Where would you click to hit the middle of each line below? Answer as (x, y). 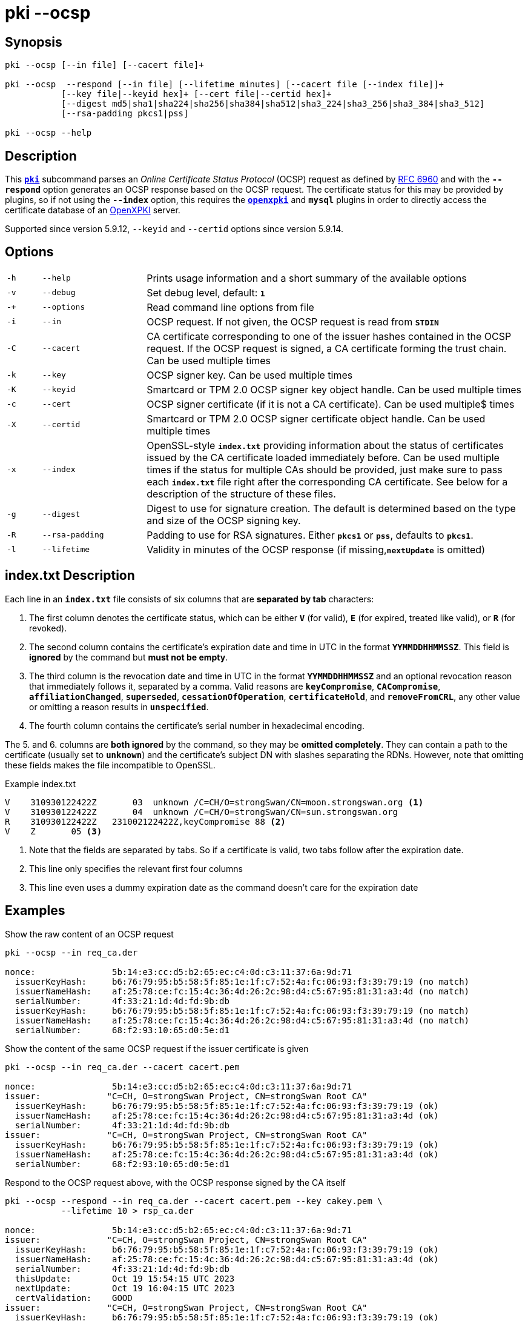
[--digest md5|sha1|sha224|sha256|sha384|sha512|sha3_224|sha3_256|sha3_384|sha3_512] (273, 104)
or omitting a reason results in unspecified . (119, 707)
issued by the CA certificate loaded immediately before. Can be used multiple (323, 457)
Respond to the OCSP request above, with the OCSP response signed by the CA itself (175, 1182)
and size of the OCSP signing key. (224, 520)
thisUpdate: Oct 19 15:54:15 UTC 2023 (125, 1278)
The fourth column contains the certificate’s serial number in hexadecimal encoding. (197, 725)
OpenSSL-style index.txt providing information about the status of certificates (325, 445)
